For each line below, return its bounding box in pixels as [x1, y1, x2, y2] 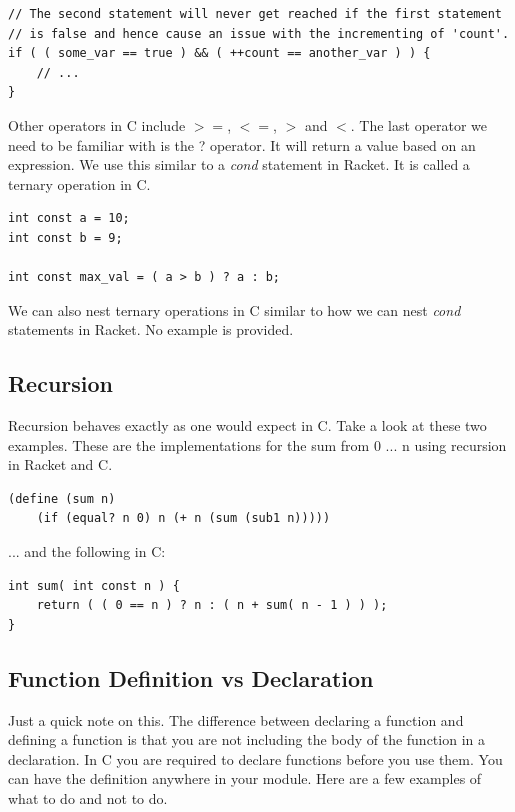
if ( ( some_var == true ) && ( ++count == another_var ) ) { [8, 46, 431, 61]
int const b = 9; [8, 230, 123, 245]
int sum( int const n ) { [8, 578, 180, 593]
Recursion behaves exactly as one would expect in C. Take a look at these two [8, 415, 487, 436]
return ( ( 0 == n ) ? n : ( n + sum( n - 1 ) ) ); [36, 598, 388, 613]
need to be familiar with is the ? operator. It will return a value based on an [8, 134, 476, 155]
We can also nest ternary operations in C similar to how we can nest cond [8, 299, 461, 320]
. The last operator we [350, 114, 488, 135]
